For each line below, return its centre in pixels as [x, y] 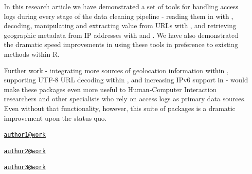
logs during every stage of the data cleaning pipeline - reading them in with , [119, 16]
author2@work [25, 151]
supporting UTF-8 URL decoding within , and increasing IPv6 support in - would [126, 80]
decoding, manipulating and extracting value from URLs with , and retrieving [120, 25]
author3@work [25, 167]
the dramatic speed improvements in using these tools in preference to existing [121, 44]
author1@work [25, 135]
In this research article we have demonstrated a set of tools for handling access [121, 6]
